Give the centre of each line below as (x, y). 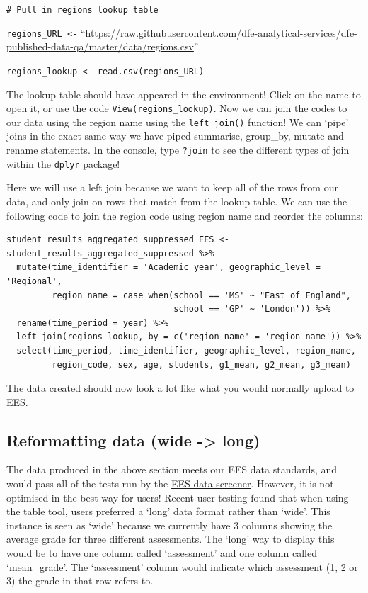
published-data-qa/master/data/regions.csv (100, 46)
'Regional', (34, 281)
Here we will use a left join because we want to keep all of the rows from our (172, 187)
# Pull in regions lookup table (82, 10)
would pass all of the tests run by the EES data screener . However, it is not (170, 484)
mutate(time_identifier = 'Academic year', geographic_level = (168, 267)
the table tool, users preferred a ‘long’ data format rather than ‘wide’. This (168, 511)
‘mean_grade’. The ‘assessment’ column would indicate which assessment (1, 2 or (182, 566)
